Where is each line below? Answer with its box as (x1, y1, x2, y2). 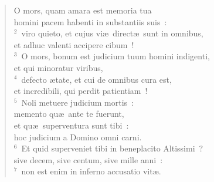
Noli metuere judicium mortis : (21, 96, 134, 108)
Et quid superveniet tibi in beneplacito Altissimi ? (21, 142, 203, 154)
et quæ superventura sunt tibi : (13, 119, 129, 131)
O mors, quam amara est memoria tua (13, 4, 152, 16)
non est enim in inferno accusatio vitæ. (21, 165, 161, 177)
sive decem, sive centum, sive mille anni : (13, 153, 163, 166)
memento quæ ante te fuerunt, (13, 107, 124, 120)
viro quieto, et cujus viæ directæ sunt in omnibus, (21, 27, 203, 39)
